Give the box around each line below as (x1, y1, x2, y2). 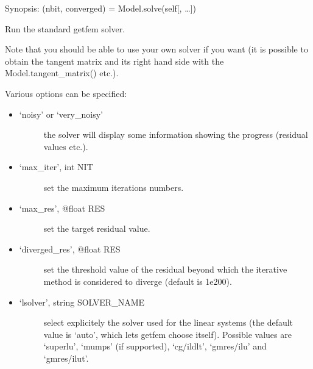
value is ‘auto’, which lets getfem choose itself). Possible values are (43, 328, 292, 340)
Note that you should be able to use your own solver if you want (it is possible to (5, 43, 308, 56)
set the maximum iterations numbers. (43, 181, 184, 193)
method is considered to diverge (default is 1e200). (43, 274, 232, 287)
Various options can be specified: (5, 87, 127, 99)
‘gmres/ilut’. (43, 351, 89, 364)
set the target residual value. (43, 222, 150, 235)
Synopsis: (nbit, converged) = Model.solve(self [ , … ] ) (5, 2, 196, 14)
